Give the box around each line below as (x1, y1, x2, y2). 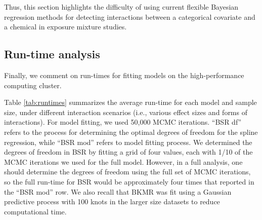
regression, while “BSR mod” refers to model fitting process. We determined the (4, 136, 252, 147)
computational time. (4, 206, 67, 216)
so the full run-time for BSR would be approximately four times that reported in (4, 176, 254, 187)
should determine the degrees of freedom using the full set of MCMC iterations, (4, 166, 251, 177)
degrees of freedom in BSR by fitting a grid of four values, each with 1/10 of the (4, 146, 253, 157)
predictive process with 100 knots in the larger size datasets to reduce (4, 196, 220, 207)
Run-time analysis (4, 46, 100, 62)
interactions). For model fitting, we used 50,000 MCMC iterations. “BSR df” (4, 117, 242, 127)
